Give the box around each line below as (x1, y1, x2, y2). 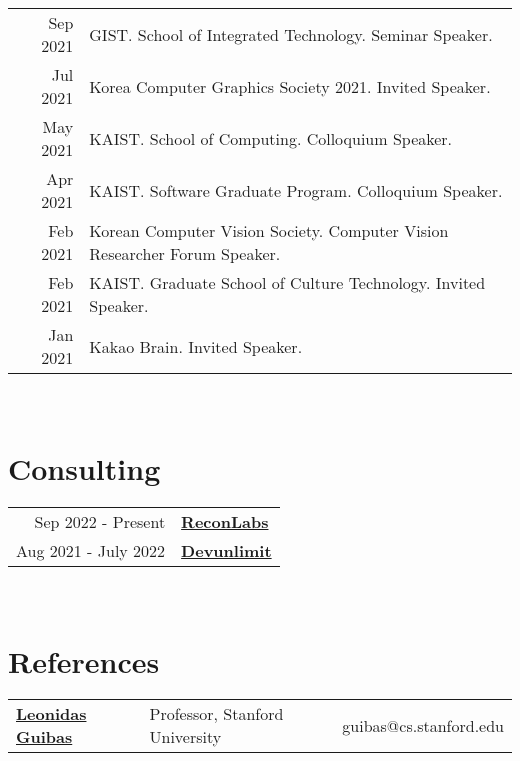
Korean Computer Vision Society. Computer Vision (89, 219, 449, 242)
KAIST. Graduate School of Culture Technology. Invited (89, 271, 486, 294)
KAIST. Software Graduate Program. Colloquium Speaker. (89, 178, 503, 202)
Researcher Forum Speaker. (89, 242, 281, 265)
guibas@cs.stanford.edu (342, 713, 504, 737)
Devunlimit (181, 538, 272, 562)
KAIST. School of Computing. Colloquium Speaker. (89, 126, 453, 150)
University (149, 725, 222, 749)
